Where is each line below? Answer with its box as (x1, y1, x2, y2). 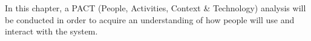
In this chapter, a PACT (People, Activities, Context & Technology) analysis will (5, 2, 306, 14)
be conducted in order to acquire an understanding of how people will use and (5, 13, 295, 26)
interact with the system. (5, 25, 98, 37)
